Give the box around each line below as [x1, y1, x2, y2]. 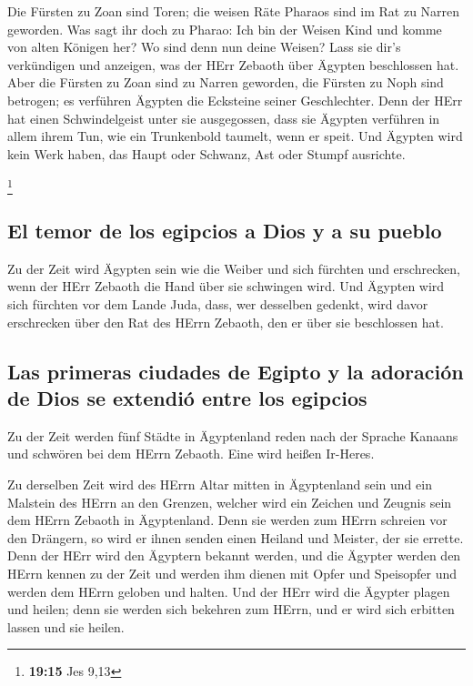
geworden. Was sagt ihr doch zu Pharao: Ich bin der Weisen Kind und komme [7, 19, 442, 38]
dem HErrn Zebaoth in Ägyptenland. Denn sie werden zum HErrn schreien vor [7, 510, 448, 530]
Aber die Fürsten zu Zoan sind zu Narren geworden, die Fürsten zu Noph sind [7, 73, 444, 92]
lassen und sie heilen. [7, 617, 125, 636]
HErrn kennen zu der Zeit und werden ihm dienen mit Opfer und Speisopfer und [7, 564, 458, 582]
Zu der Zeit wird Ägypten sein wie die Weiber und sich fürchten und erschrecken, [7, 258, 460, 277]
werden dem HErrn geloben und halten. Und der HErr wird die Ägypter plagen [7, 581, 450, 600]
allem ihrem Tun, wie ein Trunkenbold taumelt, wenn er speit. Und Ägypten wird [7, 126, 463, 146]
